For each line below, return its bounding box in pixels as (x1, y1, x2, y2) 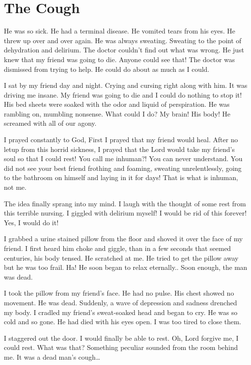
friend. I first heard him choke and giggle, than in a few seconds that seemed (4, 243, 231, 253)
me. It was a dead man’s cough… (4, 351, 101, 362)
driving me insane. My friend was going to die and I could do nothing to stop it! (4, 89, 242, 100)
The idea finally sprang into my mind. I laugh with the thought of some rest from (4, 198, 246, 208)
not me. (4, 182, 27, 192)
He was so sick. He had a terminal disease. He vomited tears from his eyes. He (4, 26, 236, 36)
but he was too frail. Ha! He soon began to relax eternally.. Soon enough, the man (4, 262, 248, 272)
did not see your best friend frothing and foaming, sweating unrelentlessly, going (4, 163, 242, 173)
